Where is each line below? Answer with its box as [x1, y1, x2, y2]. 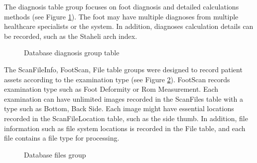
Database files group [24, 149, 86, 160]
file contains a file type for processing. [4, 133, 120, 143]
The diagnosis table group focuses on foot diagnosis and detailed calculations [4, 1, 239, 11]
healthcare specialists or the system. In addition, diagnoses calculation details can [4, 21, 254, 31]
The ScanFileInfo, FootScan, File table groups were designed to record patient [4, 64, 243, 74]
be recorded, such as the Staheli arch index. [4, 30, 137, 41]
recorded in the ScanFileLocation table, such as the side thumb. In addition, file [4, 113, 248, 123]
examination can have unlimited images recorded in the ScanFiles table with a [4, 93, 243, 104]
